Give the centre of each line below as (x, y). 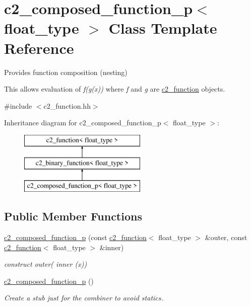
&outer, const (226, 237)
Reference (39, 48)
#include (18, 105)
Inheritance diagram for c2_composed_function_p (83, 123)
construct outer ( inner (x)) (46, 264)
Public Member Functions (73, 216)
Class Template (163, 28)
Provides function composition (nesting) (66, 72)
